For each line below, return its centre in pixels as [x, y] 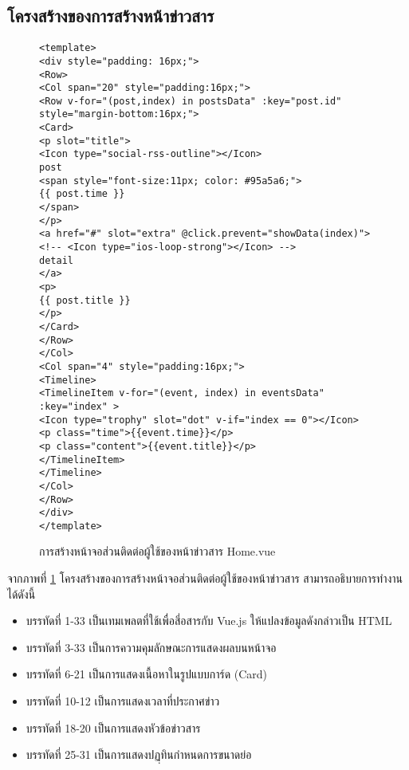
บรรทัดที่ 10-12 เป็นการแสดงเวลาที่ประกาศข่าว [123, 701]
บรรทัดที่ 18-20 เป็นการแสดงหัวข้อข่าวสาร [113, 727]
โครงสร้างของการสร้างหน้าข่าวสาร [111, 16]
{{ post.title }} [85, 300]
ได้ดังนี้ [22, 593]
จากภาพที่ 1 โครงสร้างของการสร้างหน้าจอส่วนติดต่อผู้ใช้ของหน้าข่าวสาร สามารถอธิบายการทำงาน [205, 578]
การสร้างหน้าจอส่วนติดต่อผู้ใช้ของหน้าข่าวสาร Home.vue [157, 551]
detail [56, 260]
